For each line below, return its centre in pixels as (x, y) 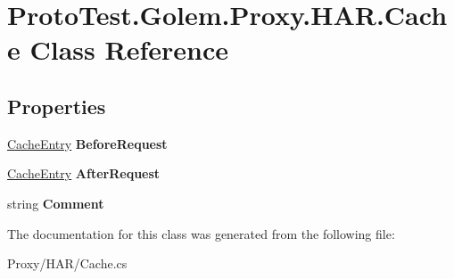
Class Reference (129, 49)
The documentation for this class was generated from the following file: (201, 233)
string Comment (56, 203)
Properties (57, 106)
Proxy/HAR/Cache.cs (67, 263)
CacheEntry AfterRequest (84, 173)
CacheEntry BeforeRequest (87, 143)
